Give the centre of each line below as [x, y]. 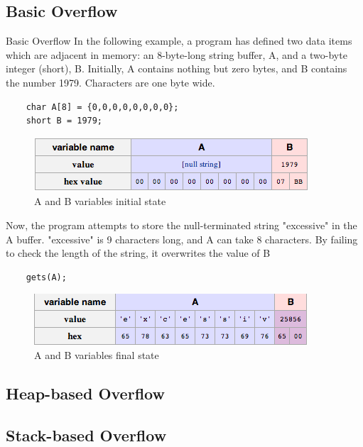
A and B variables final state [97, 354]
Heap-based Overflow [85, 393]
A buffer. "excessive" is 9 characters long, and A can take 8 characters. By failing [182, 239]
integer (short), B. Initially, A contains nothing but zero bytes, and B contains [177, 68]
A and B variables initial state [100, 201]
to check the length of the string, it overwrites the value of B [138, 253]
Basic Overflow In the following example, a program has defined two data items [179, 41]
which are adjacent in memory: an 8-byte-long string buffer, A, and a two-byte [177, 54]
